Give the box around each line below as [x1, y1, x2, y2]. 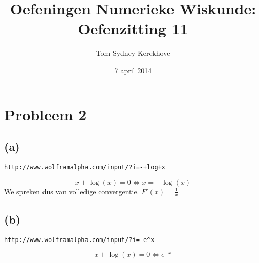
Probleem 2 [4, 103, 87, 124]
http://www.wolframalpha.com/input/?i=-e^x [4, 236, 155, 244]
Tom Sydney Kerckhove [96, 48, 170, 58]
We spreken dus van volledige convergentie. [4, 186, 139, 196]
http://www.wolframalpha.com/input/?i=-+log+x [4, 163, 165, 171]
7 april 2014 [114, 64, 152, 75]
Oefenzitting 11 [78, 18, 188, 39]
